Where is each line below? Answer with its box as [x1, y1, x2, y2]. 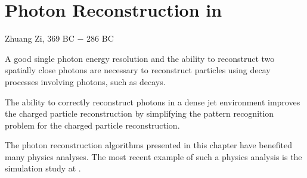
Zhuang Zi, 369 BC [5, 32, 75, 45]
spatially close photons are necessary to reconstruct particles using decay [5, 64, 271, 76]
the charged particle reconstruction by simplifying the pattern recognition [5, 107, 274, 120]
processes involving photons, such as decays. [5, 75, 166, 88]
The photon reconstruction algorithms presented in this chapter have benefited [5, 139, 292, 151]
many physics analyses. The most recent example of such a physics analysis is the [5, 150, 302, 163]
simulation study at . [5, 162, 81, 174]
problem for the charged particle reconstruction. [5, 118, 180, 131]
